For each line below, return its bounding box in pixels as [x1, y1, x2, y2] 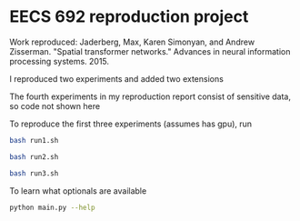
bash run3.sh [9, 168, 59, 178]
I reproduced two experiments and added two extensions [9, 73, 225, 84]
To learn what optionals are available [9, 185, 147, 196]
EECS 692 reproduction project [9, 6, 249, 27]
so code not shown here [9, 100, 101, 111]
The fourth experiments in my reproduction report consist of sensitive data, [9, 91, 292, 102]
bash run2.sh [9, 152, 59, 161]
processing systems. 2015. [9, 55, 110, 66]
